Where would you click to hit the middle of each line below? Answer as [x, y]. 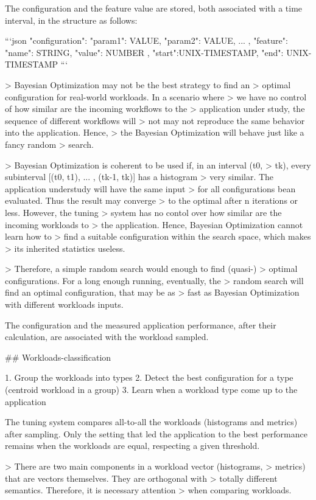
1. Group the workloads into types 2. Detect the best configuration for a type [149, 377]
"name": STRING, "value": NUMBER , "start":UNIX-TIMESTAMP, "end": [144, 52]
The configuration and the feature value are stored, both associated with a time [154, 8]
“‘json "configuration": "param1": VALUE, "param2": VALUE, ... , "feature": [146, 40]
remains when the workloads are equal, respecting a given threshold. [132, 446]
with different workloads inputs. [64, 304]
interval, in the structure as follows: [71, 20]
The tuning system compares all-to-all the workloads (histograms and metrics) [151, 422]
